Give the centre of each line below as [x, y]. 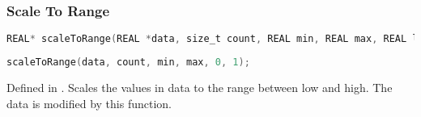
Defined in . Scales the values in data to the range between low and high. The [200, 87]
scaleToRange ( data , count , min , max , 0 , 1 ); [128, 63]
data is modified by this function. [89, 103]
